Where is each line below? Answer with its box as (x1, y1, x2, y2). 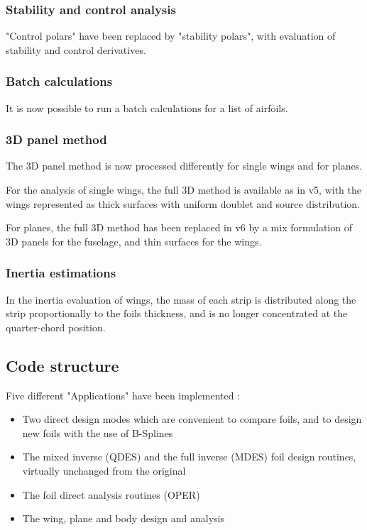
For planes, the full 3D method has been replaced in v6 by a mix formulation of (6, 220, 352, 235)
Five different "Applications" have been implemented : (6, 387, 241, 402)
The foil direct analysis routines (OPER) (22, 487, 200, 502)
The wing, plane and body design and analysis (22, 511, 224, 526)
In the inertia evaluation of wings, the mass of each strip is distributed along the (6, 292, 356, 307)
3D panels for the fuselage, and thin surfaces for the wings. (6, 233, 262, 248)
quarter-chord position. (6, 319, 106, 334)
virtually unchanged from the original (22, 463, 186, 477)
